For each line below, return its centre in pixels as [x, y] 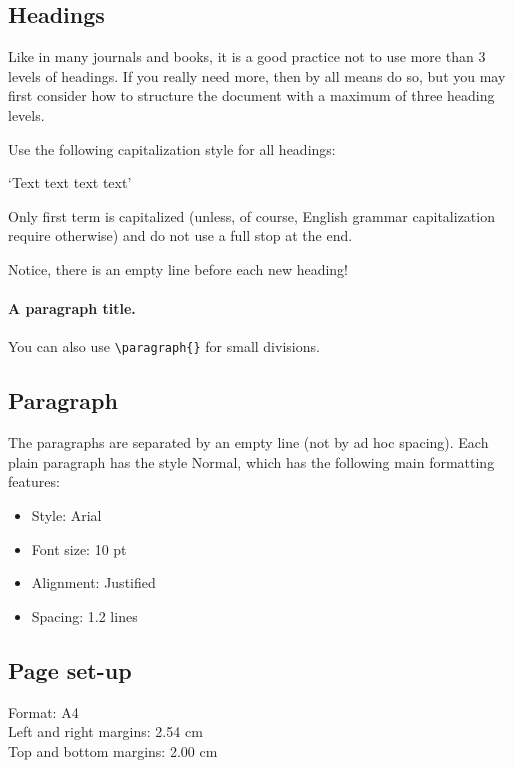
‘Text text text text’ [70, 182]
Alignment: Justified [93, 582]
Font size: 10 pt [79, 548]
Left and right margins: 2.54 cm [105, 731]
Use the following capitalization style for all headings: [172, 148]
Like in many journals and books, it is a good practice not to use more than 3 [247, 56]
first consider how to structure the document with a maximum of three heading [251, 95]
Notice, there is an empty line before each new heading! [178, 268]
